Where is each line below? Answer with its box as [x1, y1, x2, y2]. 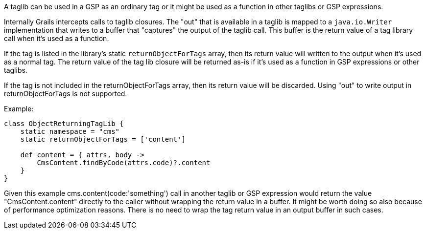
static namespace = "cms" [20, 127, 120, 135]
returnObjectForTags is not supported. [4, 89, 127, 98]
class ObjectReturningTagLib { [4, 120, 124, 127]
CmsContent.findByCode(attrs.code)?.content [37, 159, 211, 167]
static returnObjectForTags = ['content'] [20, 135, 186, 143]
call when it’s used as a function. [4, 34, 109, 42]
